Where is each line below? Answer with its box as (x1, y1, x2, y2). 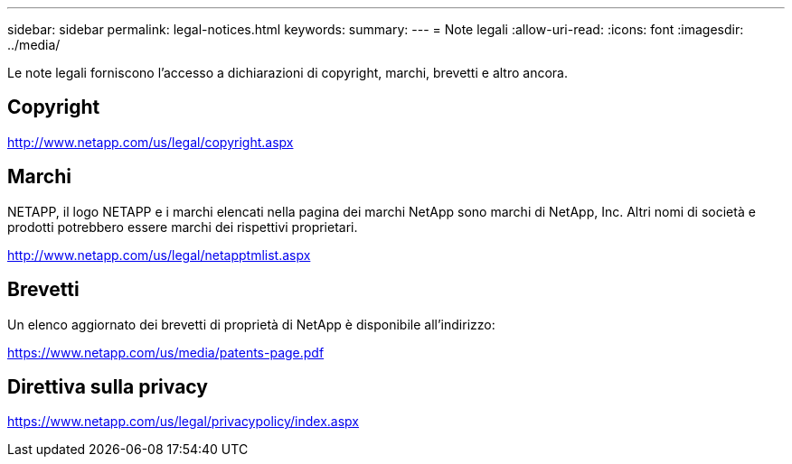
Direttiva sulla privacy (7, 375, 208, 398)
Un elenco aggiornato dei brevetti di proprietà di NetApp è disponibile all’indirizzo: (7, 316, 495, 332)
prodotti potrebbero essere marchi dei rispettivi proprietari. (7, 218, 358, 235)
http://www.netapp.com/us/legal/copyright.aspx (7, 134, 294, 150)
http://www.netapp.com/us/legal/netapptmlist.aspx (7, 246, 311, 263)
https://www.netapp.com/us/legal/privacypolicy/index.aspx (7, 413, 359, 430)
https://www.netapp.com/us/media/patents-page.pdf (7, 344, 325, 360)
